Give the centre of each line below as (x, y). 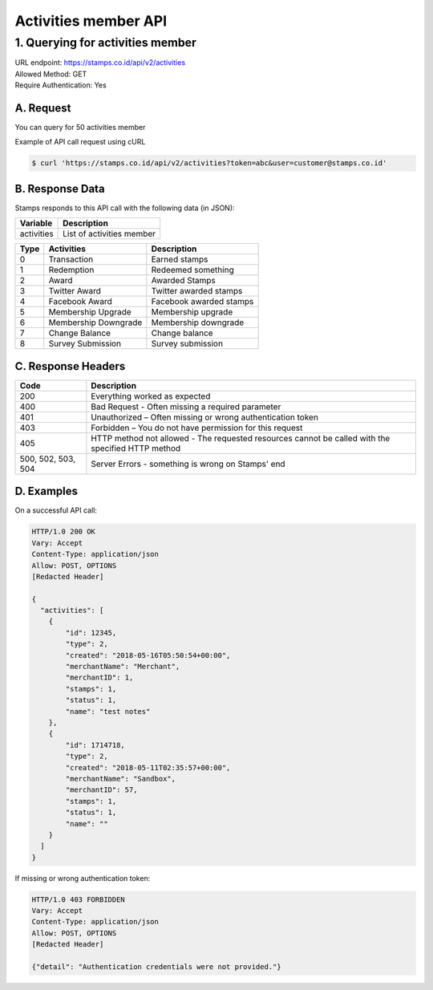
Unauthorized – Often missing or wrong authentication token (204, 417)
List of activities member (109, 234)
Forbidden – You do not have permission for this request (197, 428)
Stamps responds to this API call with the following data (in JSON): (125, 208)
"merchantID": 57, (101, 790)
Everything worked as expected (151, 396)
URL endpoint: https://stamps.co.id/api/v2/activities (100, 63)
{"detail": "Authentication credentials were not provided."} (156, 967)
